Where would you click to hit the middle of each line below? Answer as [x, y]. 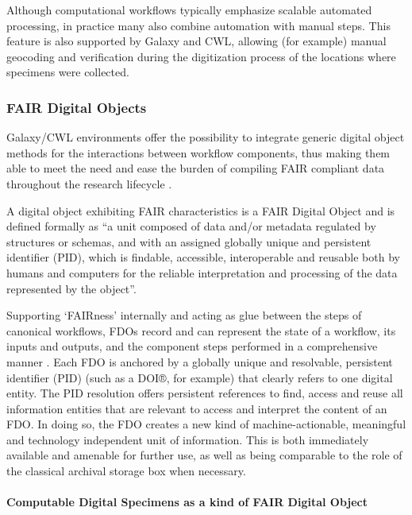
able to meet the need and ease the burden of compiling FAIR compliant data [196, 168]
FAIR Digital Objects [77, 107]
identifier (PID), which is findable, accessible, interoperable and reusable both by [203, 257]
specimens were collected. [68, 72]
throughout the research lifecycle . [89, 183]
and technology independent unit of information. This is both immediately [188, 439]
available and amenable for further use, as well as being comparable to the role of [204, 455]
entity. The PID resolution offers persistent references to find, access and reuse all [205, 393]
